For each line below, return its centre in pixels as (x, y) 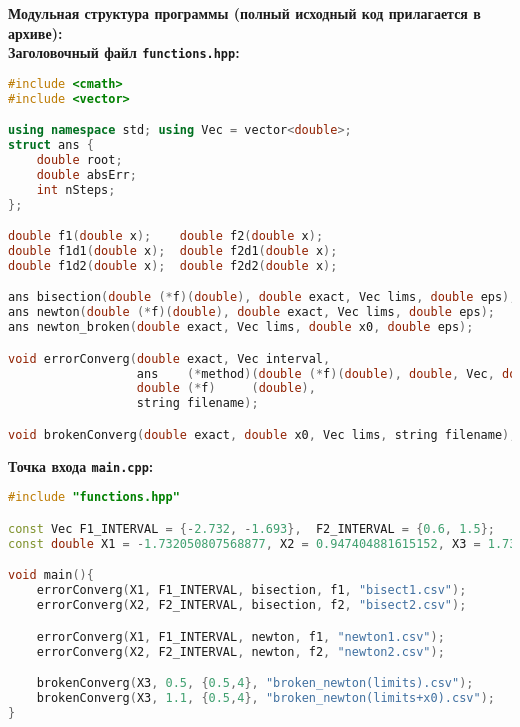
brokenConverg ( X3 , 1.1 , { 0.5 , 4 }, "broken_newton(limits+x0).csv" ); (265, 697)
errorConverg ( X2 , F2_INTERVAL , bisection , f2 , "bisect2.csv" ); (251, 605)
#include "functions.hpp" (94, 497)
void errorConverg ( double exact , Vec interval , (169, 358)
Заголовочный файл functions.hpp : (124, 52)
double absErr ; (86, 174)
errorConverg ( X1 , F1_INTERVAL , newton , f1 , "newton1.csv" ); (240, 636)
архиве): (35, 32)
